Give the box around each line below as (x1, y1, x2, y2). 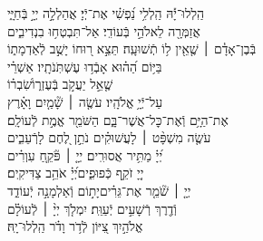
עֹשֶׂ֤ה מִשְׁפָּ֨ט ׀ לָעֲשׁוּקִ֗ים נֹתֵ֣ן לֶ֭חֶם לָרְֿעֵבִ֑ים (7, 128, 211, 147)
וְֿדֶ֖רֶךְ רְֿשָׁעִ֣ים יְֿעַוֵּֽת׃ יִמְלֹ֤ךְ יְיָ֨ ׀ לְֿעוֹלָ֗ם (7, 198, 177, 217)
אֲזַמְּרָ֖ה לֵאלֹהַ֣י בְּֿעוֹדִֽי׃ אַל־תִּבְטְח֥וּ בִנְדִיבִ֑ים (7, 21, 200, 40)
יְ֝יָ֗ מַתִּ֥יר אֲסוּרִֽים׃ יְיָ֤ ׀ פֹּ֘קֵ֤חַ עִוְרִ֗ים (7, 145, 163, 164)
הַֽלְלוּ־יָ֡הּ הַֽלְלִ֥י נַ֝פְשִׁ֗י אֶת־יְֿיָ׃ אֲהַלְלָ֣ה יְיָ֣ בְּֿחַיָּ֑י (7, 4, 205, 22)
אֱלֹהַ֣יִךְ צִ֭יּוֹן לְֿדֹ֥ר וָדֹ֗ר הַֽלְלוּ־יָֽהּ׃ (7, 217, 143, 236)
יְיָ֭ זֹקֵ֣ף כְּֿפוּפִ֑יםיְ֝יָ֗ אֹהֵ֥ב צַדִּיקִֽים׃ (7, 163, 144, 182)
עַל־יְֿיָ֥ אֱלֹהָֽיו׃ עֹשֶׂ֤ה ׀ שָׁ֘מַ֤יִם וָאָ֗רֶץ (7, 92, 163, 111)
